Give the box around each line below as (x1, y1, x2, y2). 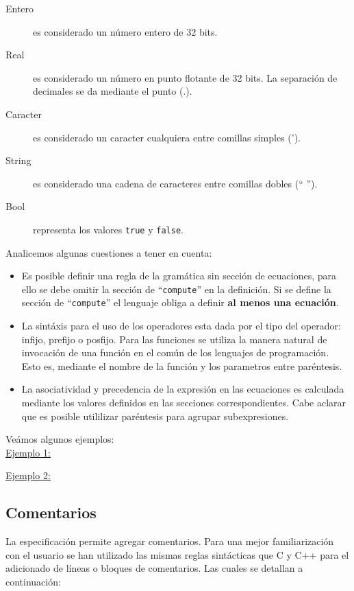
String (5, 153, 31, 167)
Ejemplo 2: (5, 468, 51, 483)
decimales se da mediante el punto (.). (33, 84, 192, 98)
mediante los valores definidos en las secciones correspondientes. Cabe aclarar (21, 395, 346, 410)
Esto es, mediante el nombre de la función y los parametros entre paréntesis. (21, 358, 342, 373)
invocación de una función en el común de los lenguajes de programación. (21, 345, 329, 360)
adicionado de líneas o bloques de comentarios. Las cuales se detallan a (5, 561, 303, 575)
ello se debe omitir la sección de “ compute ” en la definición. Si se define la (21, 281, 331, 296)
